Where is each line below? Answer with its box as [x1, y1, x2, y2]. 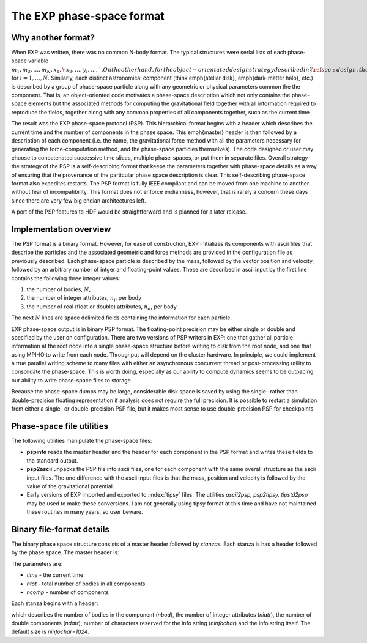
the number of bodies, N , [26, 285, 91, 293]
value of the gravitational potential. [26, 482, 114, 489]
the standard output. [26, 456, 78, 464]
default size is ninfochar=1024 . [11, 628, 90, 636]
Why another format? [11, 32, 95, 43]
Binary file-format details [11, 524, 109, 535]
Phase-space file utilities [11, 421, 109, 431]
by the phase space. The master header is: [11, 549, 119, 556]
